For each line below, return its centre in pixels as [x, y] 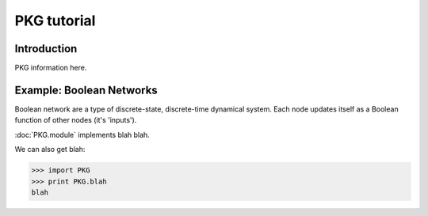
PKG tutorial [55, 21]
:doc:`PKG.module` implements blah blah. [82, 135]
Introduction [46, 49]
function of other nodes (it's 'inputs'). [76, 120]
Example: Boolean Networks [86, 90]
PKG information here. [51, 68]
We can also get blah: [50, 150]
